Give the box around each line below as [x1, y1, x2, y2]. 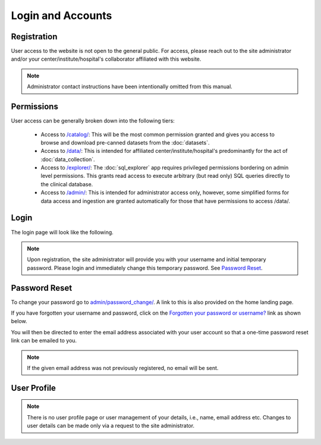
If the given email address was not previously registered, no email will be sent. [27, 364, 219, 371]
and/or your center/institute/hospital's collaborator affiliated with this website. [11, 55, 202, 62]
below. [11, 318, 27, 325]
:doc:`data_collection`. [40, 155, 95, 163]
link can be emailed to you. [11, 337, 77, 344]
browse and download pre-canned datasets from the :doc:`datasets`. [40, 139, 210, 146]
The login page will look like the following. [11, 228, 114, 236]
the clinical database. [40, 180, 93, 187]
